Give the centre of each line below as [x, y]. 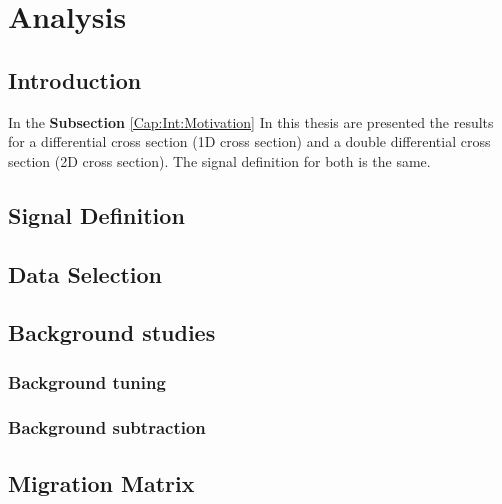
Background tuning [87, 381]
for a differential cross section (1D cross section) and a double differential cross [249, 141]
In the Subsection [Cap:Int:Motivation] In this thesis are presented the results [251, 121]
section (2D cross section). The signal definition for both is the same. [219, 160]
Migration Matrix [101, 482]
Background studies [112, 332]
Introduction [75, 79]
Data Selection [85, 273]
